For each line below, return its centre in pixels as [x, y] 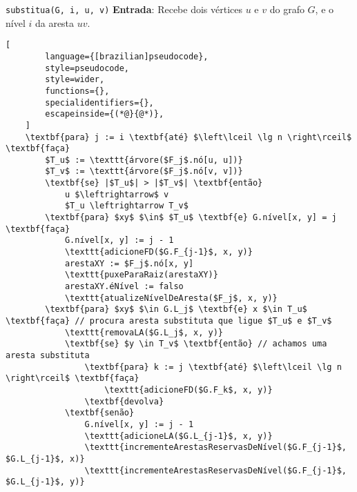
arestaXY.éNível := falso [124, 287]
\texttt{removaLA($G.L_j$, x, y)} [144, 332]
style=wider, [75, 80]
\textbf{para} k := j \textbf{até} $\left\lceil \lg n [213, 367]
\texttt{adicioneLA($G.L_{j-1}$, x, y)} [178, 436]
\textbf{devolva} [124, 401]
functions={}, [77, 91]
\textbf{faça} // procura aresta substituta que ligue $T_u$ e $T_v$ [169, 321]
